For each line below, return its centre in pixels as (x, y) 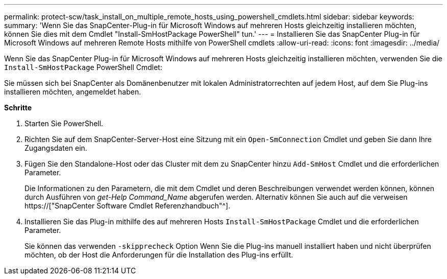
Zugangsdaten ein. (56, 148)
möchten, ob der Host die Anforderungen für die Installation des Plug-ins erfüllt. (159, 255)
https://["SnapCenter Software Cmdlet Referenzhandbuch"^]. (128, 206)
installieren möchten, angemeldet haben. (73, 92)
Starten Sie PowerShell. (64, 123)
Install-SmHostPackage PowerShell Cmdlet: (83, 67)
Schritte (18, 108)
